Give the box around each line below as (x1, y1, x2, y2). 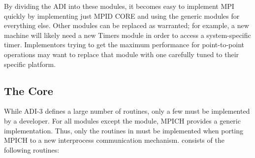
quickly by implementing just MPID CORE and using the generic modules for (4, 10, 240, 21)
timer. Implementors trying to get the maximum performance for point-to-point (4, 39, 244, 50)
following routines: (4, 144, 60, 155)
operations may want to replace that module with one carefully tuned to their (4, 49, 239, 59)
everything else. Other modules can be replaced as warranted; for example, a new (4, 20, 249, 31)
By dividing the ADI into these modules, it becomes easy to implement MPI (4, 1, 234, 11)
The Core (4, 83, 53, 98)
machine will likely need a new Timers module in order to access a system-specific (4, 30, 251, 40)
